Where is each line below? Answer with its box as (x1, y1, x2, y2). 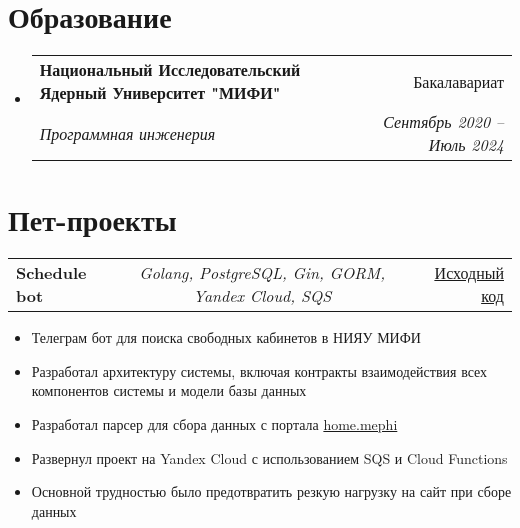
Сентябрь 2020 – (383, 110, 504, 134)
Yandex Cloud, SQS (193, 284, 332, 308)
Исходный (434, 261, 504, 285)
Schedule (16, 261, 87, 285)
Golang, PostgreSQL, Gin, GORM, (139, 261, 386, 285)
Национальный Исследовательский (39, 58, 301, 82)
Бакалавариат (413, 69, 504, 93)
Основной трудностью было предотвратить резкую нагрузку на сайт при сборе (31, 481, 512, 502)
